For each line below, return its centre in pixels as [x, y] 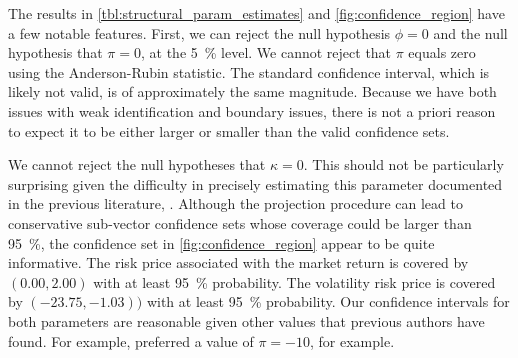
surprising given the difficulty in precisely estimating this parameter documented [255, 183]
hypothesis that [55, 52]
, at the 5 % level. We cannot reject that [266, 52]
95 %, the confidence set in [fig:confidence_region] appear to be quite [221, 242]
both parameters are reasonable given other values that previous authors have [246, 320]
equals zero [442, 52]
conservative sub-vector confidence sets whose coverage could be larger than [240, 222]
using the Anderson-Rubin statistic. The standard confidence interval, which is [249, 71]
